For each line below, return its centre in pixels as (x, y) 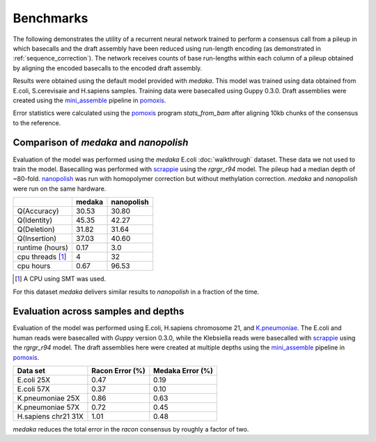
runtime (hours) (43, 248)
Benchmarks (50, 18)
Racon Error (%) (118, 371)
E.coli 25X (34, 380)
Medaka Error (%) (183, 371)
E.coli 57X (33, 389)
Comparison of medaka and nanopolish (101, 143)
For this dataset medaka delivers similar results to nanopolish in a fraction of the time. (136, 292)
